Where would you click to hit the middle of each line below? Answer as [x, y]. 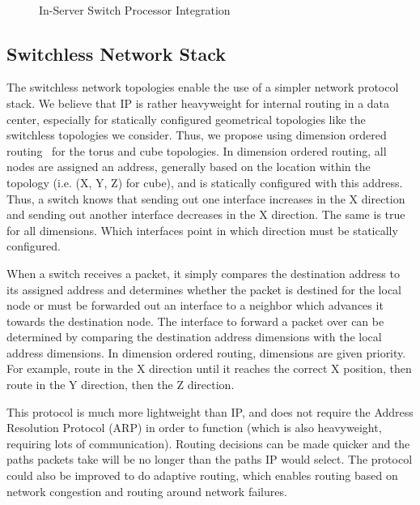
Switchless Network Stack [116, 53]
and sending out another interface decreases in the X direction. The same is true [206, 214]
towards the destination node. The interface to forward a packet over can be [195, 321]
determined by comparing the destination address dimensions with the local [194, 337]
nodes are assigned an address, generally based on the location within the [189, 167]
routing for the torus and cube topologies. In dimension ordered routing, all [197, 150]
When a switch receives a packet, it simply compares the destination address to [203, 273]
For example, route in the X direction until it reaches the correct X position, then [209, 368]
